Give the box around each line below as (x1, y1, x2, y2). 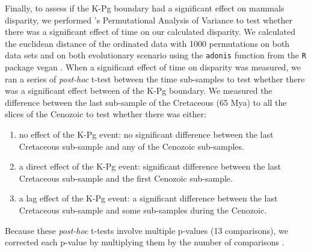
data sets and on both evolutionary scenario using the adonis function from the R (5, 49, 306, 61)
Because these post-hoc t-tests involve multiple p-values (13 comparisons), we (5, 224, 288, 236)
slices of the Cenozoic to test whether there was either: (5, 108, 206, 120)
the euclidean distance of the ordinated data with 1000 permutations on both (5, 37, 290, 49)
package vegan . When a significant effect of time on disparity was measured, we (5, 61, 301, 73)
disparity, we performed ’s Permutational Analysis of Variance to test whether (5, 13, 292, 26)
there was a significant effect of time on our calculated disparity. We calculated (5, 25, 295, 38)
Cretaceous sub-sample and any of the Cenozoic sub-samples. (19, 140, 244, 152)
